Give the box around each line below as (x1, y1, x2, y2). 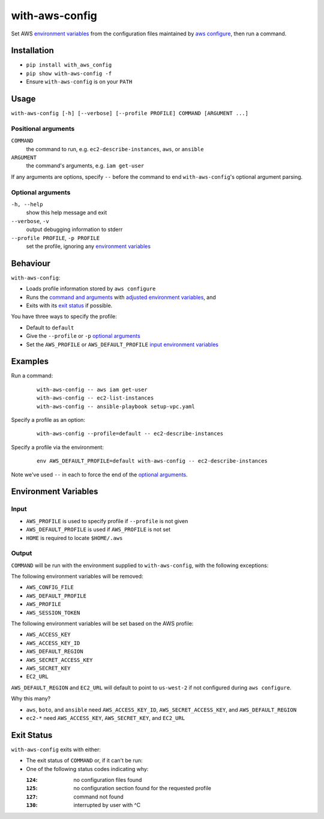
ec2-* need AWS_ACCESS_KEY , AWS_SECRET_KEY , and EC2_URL (26, 714, 185, 721)
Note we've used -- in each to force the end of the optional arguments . (11, 471, 188, 478)
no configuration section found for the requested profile (73, 785, 211, 792)
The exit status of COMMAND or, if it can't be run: (26, 757, 143, 764)
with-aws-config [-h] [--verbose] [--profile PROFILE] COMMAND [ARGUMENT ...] (11, 110, 249, 117)
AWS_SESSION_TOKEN (26, 609, 80, 616)
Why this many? (11, 695, 51, 702)
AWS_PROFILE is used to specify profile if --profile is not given (26, 517, 188, 524)
